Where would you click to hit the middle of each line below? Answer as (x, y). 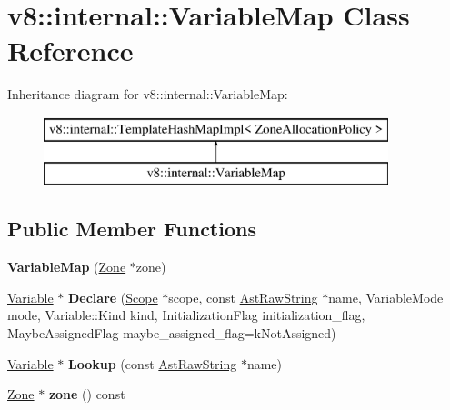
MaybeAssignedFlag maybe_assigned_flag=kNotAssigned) (172, 333)
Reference (70, 50)
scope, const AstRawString (243, 297)
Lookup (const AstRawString (152, 363)
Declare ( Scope (113, 297)
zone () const (87, 394)
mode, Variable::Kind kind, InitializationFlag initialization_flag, (186, 315)
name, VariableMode (386, 297)
